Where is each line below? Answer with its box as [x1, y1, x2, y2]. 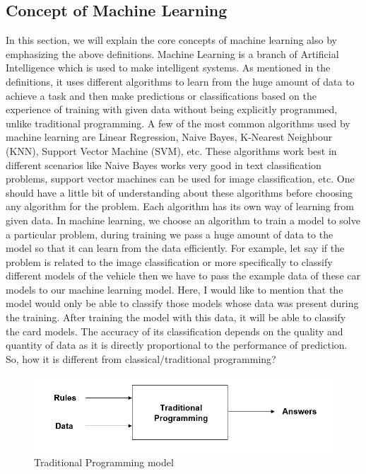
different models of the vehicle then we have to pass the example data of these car [6, 268, 360, 283]
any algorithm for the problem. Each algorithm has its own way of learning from [6, 199, 354, 214]
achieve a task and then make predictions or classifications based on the [6, 88, 317, 103]
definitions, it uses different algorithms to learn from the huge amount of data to [6, 74, 355, 88]
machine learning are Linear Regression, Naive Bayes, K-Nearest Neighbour [6, 129, 333, 144]
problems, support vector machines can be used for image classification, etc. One [6, 171, 355, 186]
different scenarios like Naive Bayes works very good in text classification [6, 157, 321, 172]
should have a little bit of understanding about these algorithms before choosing [6, 185, 353, 200]
